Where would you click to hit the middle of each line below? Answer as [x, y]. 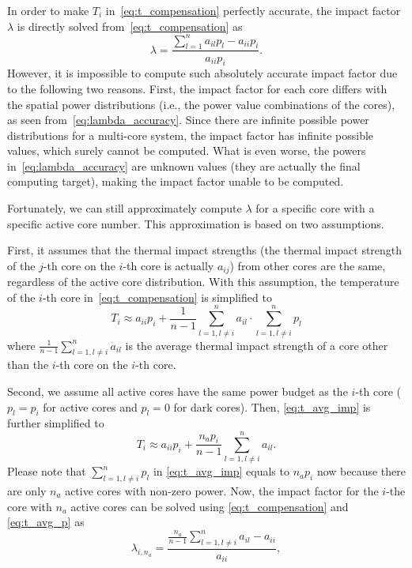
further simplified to [56, 423]
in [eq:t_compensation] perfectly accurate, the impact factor [253, 10]
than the [28, 365]
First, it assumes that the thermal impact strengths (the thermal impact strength [205, 250]
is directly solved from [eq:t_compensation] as [130, 26]
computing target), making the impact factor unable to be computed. [176, 181]
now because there [361, 471]
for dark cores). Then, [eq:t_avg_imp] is [272, 406]
